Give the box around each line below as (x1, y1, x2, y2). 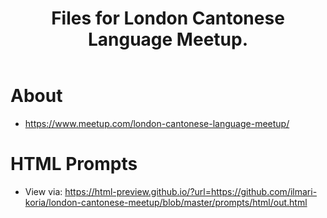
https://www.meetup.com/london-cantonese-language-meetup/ (24, 117, 290, 129)
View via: (24, 185, 63, 197)
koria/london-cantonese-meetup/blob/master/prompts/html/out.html (24, 196, 308, 208)
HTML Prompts (10, 153, 138, 176)
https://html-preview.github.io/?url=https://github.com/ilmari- (64, 185, 318, 197)
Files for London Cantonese (51, 7, 285, 30)
